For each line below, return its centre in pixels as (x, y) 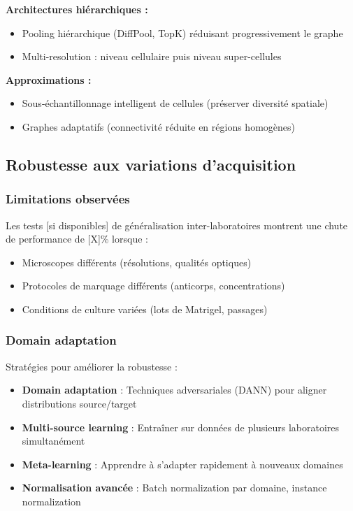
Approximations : (49, 79)
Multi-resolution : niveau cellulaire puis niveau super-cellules (152, 56)
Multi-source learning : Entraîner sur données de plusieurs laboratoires (181, 427)
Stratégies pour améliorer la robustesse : (92, 366)
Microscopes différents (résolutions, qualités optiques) (137, 262)
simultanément (53, 441)
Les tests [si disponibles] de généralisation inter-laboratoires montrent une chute (177, 225)
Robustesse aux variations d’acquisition (151, 164)
